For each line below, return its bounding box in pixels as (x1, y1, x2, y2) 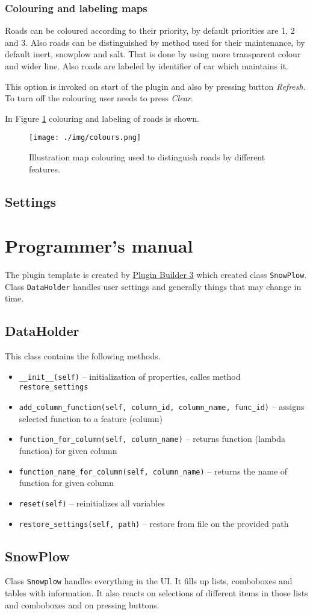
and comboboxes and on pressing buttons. (5, 598, 160, 611)
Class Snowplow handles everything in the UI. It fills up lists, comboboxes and (5, 575, 293, 587)
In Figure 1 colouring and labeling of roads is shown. (5, 112, 199, 124)
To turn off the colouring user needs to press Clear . (5, 92, 193, 104)
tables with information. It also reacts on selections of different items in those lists (5, 587, 308, 599)
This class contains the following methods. (5, 350, 161, 362)
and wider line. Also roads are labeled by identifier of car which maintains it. (5, 60, 289, 72)
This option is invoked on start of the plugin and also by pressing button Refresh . (5, 80, 306, 92)
